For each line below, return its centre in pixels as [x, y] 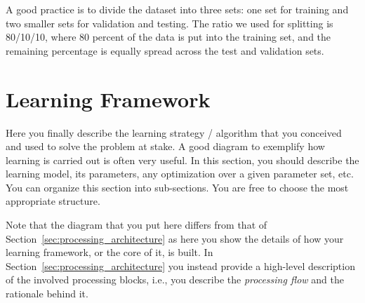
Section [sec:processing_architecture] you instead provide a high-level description [180, 265]
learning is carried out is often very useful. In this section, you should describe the [182, 160]
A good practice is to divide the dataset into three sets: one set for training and [177, 9]
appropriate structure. [53, 201]
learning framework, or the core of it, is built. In [109, 252]
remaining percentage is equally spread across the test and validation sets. [165, 50]
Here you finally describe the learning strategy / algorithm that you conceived [174, 132]
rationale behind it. [47, 294]
